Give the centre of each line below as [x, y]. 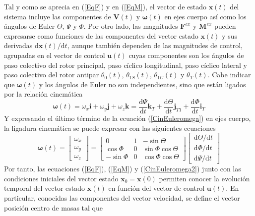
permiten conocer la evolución [204, 178]
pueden [225, 26]
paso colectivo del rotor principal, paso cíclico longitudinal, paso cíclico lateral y [126, 65]
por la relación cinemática [43, 94]
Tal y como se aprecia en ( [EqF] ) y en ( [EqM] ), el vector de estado [105, 6]
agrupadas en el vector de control [55, 55]
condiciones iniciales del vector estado [61, 178]
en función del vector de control [157, 188]
